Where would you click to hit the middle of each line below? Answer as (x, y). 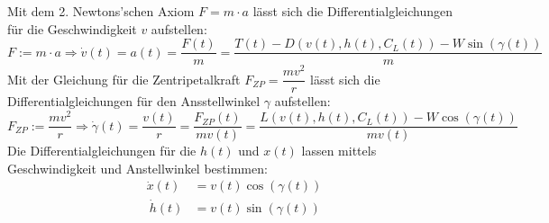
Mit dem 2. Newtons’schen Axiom (101, 11)
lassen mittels (339, 151)
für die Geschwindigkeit (72, 28)
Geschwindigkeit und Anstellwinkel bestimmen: (137, 168)
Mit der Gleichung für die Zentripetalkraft (124, 79)
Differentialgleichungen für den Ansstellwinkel (134, 101)
